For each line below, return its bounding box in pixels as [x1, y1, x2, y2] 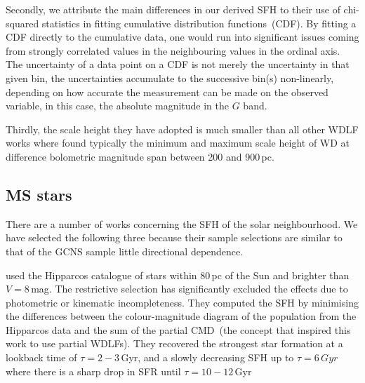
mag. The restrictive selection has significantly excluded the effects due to [31, 281, 348, 296]
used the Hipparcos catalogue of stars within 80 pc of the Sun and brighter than [6, 267, 350, 282]
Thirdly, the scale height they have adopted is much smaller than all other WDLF [6, 121, 359, 136]
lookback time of [6, 350, 77, 365]
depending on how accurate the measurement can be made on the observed [6, 84, 328, 99]
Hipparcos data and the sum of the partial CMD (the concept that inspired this [6, 322, 351, 337]
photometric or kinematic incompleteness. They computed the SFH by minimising [6, 295, 359, 309]
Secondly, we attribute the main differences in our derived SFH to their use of [6, 2, 340, 16]
